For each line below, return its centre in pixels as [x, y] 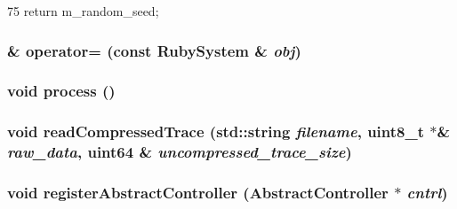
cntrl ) [427, 192]
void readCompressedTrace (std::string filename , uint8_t [216, 132]
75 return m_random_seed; [83, 11]
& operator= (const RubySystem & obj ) [154, 50]
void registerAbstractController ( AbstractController [198, 192]
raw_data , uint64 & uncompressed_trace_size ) [180, 152]
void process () [61, 91]
